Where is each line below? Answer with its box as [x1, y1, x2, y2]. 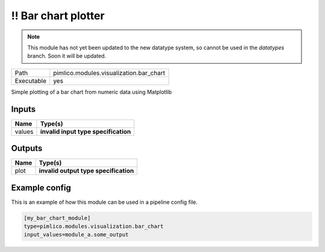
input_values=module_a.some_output [23, 232, 129, 238]
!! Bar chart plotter [11, 9, 105, 22]
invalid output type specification [39, 167, 134, 175]
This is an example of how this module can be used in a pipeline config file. [11, 198, 198, 206]
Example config [11, 182, 72, 192]
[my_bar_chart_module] [23, 214, 91, 221]
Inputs [11, 104, 36, 114]
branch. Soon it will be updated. [27, 52, 107, 60]
